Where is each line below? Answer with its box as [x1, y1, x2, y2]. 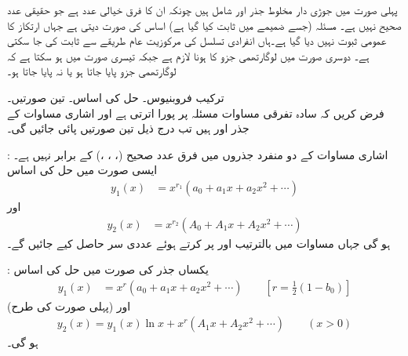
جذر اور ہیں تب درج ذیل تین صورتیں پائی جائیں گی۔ [7, 120, 250, 136]
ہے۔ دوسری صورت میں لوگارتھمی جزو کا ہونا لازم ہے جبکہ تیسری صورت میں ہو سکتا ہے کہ [7, 47, 370, 64]
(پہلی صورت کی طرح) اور [7, 297, 131, 314]
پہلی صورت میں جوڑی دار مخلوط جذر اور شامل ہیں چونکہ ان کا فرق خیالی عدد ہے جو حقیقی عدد [7, 2, 398, 17]
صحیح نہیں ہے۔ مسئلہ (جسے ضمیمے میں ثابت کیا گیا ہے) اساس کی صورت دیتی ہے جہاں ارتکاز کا [7, 16, 402, 33]
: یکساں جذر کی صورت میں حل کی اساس [7, 261, 209, 278]
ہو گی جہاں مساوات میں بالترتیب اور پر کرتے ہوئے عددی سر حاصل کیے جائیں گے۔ [7, 234, 391, 251]
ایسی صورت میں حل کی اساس [7, 162, 158, 178]
